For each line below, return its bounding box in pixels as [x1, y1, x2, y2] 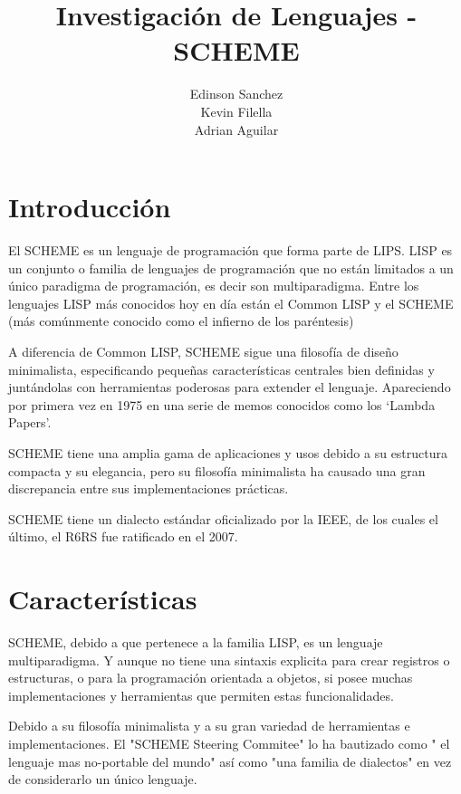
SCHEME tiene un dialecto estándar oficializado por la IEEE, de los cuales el [8, 509, 438, 528]
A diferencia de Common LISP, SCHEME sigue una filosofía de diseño [8, 342, 399, 360]
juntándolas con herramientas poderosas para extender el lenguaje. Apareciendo [8, 378, 451, 397]
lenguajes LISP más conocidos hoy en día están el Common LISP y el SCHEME [8, 293, 454, 312]
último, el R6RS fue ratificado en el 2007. [8, 527, 238, 546]
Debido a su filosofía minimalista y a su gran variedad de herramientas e [8, 716, 410, 735]
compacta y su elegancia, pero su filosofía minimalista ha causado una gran [8, 461, 426, 480]
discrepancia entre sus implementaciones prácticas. [8, 479, 289, 498]
